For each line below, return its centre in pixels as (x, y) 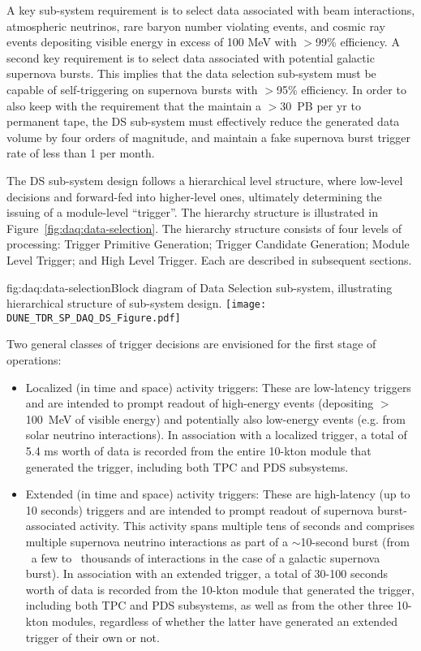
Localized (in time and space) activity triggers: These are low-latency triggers (218, 387)
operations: (34, 360)
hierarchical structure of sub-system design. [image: (137, 303)
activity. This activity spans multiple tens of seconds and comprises (247, 526)
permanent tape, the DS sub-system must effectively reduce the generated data (203, 121)
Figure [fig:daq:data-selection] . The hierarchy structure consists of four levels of (204, 228)
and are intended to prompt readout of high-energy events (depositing (200, 403)
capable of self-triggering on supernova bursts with (132, 89)
